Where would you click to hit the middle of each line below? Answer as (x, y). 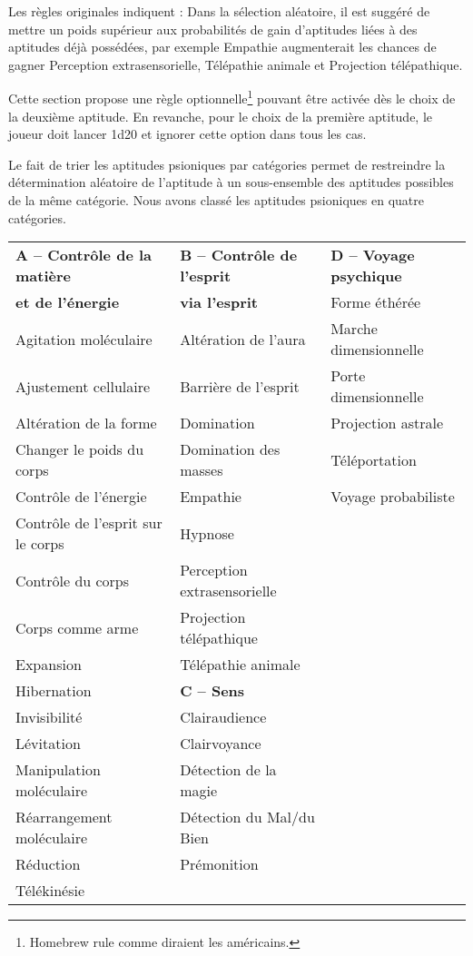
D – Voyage (373, 255)
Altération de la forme (86, 423)
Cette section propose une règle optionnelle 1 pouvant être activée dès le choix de (232, 97)
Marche (354, 329)
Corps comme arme (77, 627)
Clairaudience (223, 717)
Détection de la (228, 770)
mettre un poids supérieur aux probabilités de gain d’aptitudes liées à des (213, 29)
